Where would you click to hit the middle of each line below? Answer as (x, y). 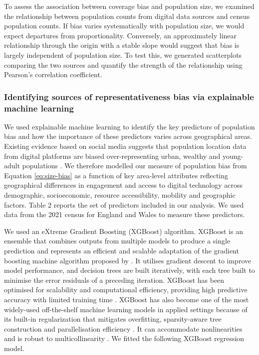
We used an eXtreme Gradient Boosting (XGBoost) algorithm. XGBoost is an (124, 231)
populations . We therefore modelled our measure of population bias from (134, 166)
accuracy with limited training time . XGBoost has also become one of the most (127, 299)
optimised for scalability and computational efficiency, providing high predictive (126, 290)
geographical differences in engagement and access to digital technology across (124, 185)
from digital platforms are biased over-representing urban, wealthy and (112, 156)
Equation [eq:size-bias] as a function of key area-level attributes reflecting (116, 175)
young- (233, 156)
